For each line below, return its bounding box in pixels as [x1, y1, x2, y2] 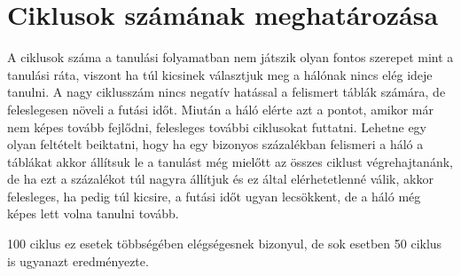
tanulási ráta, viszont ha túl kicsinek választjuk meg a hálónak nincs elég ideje [7, 65, 433, 83]
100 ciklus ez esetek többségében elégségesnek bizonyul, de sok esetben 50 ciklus [7, 234, 442, 253]
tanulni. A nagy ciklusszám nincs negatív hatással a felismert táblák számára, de [7, 83, 446, 101]
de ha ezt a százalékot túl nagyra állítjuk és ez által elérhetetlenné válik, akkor [7, 170, 434, 188]
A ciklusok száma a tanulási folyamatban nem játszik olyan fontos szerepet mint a [7, 48, 454, 67]
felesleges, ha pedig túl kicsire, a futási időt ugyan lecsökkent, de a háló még [7, 186, 421, 205]
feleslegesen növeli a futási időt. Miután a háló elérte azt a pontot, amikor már [7, 99, 434, 118]
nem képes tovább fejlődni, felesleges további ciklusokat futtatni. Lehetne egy [7, 117, 427, 136]
